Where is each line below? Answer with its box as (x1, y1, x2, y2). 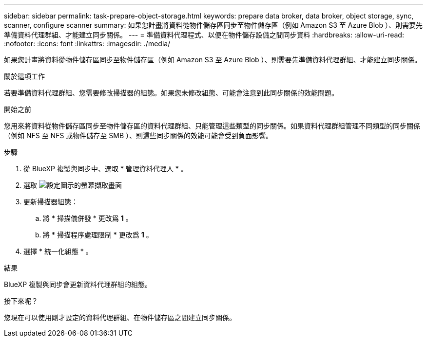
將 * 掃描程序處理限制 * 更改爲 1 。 (43, 231, 153, 239)
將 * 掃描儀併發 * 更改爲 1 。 (43, 214, 133, 222)
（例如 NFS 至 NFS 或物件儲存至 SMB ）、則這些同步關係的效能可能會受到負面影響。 (4, 131, 273, 140)
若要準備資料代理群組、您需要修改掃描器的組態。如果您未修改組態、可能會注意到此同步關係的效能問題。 (4, 89, 338, 97)
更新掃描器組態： (23, 197, 78, 206)
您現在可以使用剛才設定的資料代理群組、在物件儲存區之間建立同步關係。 (4, 313, 236, 322)
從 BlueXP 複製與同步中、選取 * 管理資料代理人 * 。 (23, 164, 188, 173)
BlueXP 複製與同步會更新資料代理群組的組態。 (4, 280, 152, 288)
